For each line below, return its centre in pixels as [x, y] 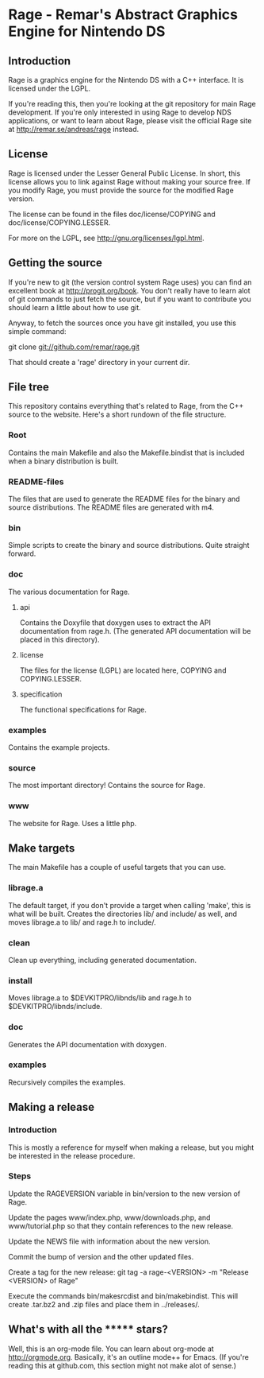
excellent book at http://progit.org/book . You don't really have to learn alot [129, 290]
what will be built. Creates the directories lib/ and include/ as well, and [123, 914]
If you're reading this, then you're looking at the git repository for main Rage [132, 104]
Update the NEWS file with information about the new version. [109, 1241]
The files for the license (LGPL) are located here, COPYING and [123, 670]
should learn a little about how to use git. [75, 307]
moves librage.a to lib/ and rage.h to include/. [82, 922]
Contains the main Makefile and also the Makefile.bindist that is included [126, 452]
